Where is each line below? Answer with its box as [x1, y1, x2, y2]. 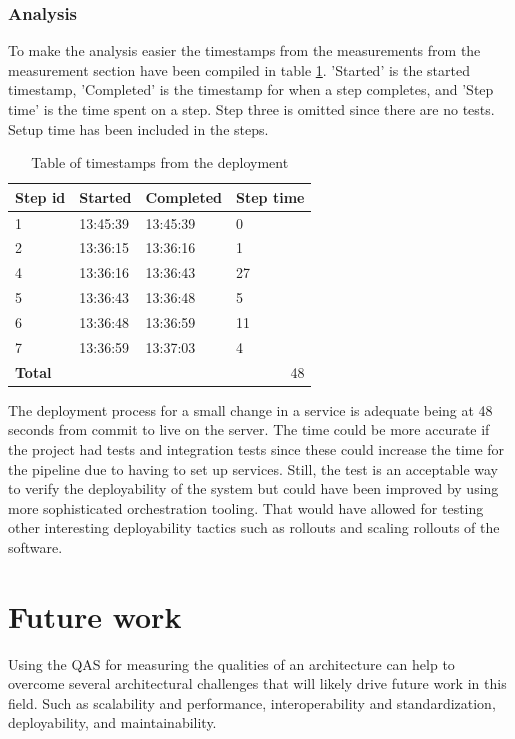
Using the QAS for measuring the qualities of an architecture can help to [8, 653, 455, 674]
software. [8, 536, 63, 557]
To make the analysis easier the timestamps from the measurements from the [8, 40, 481, 61]
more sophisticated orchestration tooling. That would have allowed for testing [8, 497, 484, 518]
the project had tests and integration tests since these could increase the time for [8, 438, 505, 459]
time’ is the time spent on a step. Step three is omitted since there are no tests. [8, 99, 495, 119]
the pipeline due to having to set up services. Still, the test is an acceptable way [8, 458, 498, 479]
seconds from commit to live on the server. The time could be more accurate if [8, 419, 490, 440]
